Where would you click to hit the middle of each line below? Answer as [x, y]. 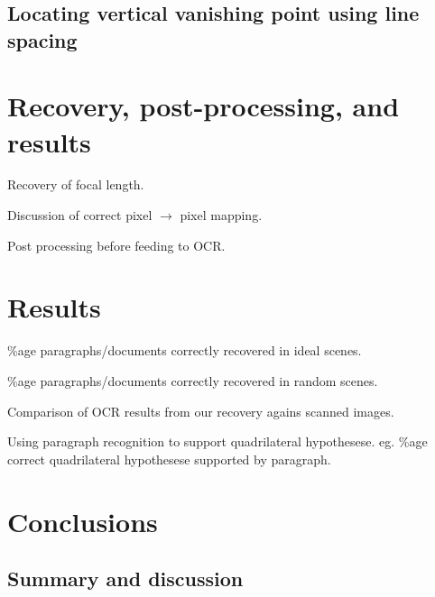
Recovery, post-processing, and [204, 106]
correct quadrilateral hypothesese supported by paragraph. [169, 459]
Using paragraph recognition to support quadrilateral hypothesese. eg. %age [217, 441]
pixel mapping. [221, 215]
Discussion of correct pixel [80, 215]
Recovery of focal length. [76, 184]
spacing [42, 39]
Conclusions [83, 521]
